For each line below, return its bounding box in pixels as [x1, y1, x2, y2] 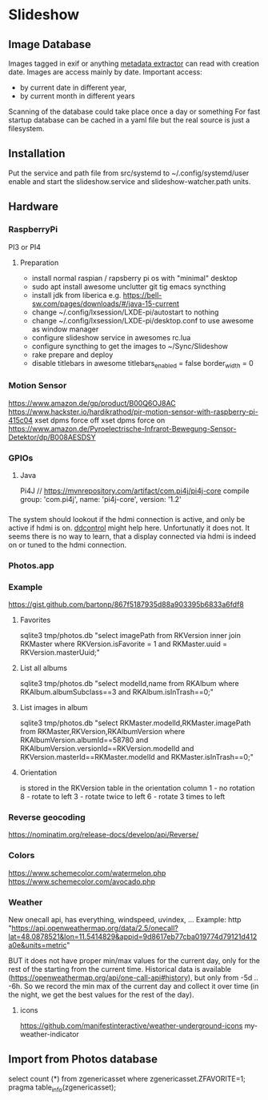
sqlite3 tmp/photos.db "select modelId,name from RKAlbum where [19, 679, 239, 689]
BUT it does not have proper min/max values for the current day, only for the [8, 955, 261, 966]
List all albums [19, 663, 68, 673]
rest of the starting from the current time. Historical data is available [8, 964, 232, 974]
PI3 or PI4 [8, 242, 42, 251]
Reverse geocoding [8, 811, 86, 822]
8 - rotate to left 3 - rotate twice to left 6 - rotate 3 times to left [19, 792, 226, 801]
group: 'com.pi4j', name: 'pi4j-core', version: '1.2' [19, 494, 182, 504]
